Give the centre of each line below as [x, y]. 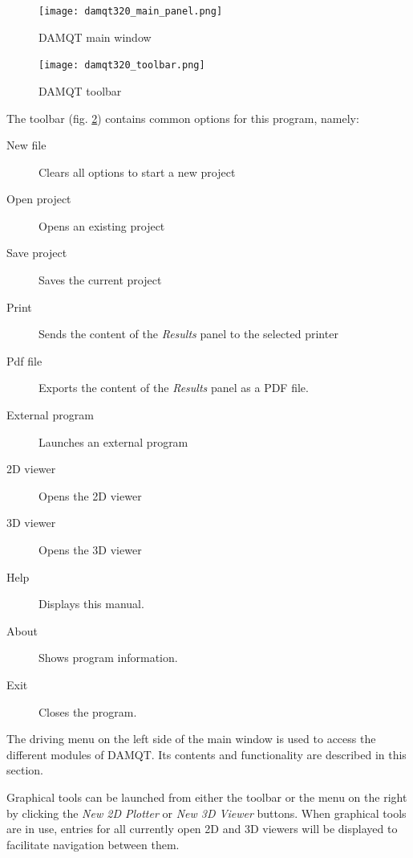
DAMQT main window [95, 37]
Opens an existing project [102, 225]
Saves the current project [100, 280]
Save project [37, 253]
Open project [39, 199]
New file [26, 145]
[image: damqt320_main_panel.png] [131, 11]
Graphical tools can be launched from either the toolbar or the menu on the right [207, 797]
